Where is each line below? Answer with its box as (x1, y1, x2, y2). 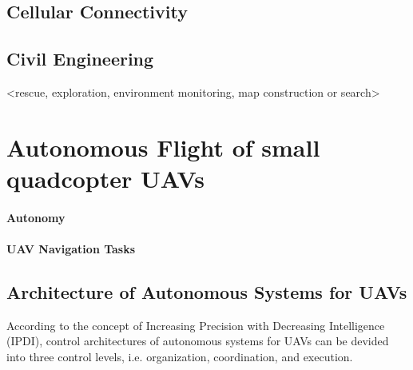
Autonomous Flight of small (6, 130, 320, 163)
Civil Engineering (6, 46, 154, 71)
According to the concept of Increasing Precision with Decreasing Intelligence (6, 316, 385, 333)
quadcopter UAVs (6, 161, 205, 194)
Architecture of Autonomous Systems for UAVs (6, 279, 407, 304)
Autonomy (6, 209, 66, 225)
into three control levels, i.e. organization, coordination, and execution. (6, 348, 353, 364)
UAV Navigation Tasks (6, 240, 136, 257)
